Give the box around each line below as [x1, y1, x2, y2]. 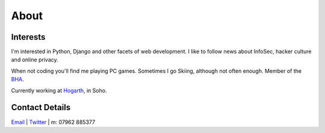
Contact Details [11, 102, 71, 113]
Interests [11, 32, 46, 42]
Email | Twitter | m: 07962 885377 [11, 118, 96, 126]
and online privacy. [11, 56, 58, 63]
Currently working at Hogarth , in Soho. [11, 87, 107, 94]
